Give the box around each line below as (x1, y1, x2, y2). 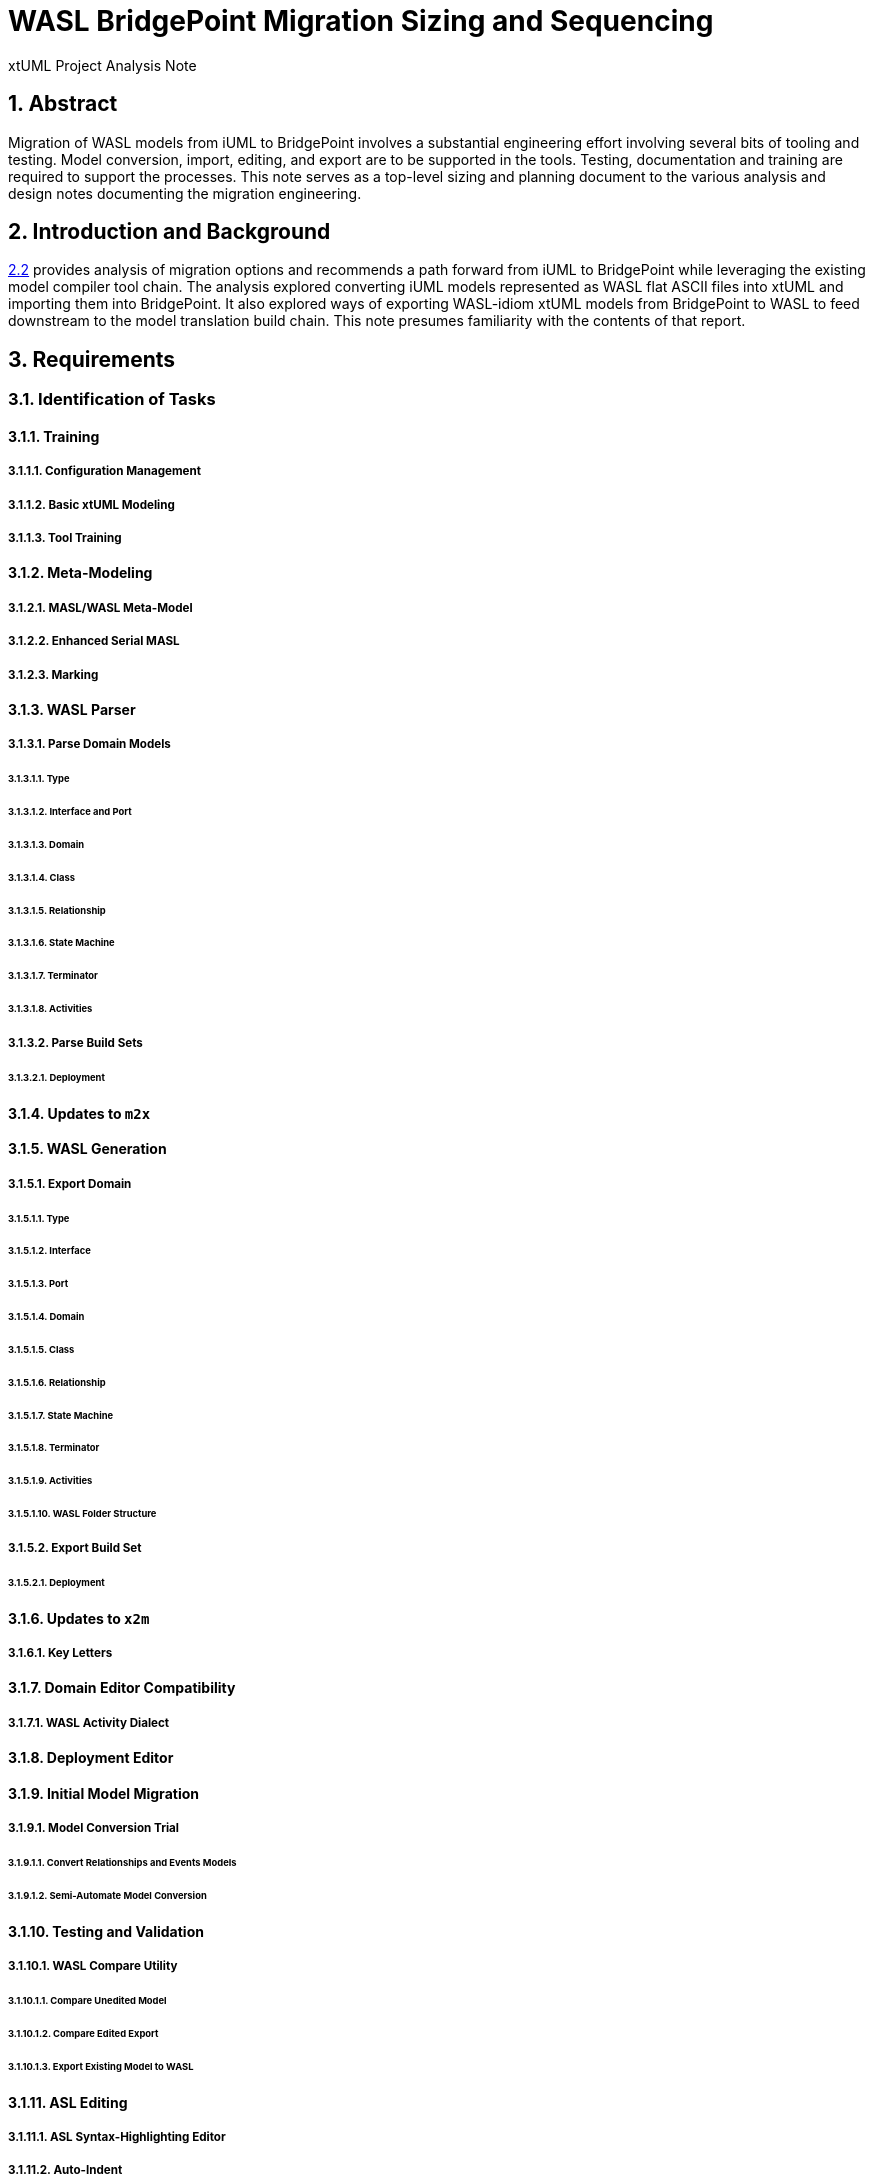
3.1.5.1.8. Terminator (8, 1442, 100, 1454)
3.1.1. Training (8, 427, 100, 445)
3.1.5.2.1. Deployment (8, 1576, 105, 1588)
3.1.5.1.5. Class (8, 1343, 75, 1355)
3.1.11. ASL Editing (8, 2093, 128, 2111)
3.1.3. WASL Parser (8, 701, 136, 719)
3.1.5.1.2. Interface (8, 1245, 91, 1257)
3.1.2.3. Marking (8, 667, 99, 682)
